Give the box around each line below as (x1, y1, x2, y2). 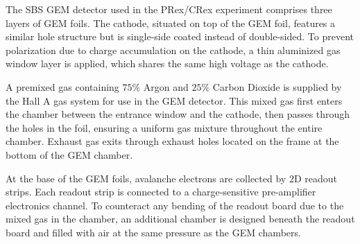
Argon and (143, 79, 189, 94)
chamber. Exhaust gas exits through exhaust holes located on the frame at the (6, 134, 339, 148)
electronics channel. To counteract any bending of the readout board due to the (6, 198, 344, 212)
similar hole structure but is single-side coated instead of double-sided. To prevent (6, 29, 354, 44)
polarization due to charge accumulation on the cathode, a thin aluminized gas (6, 42, 341, 57)
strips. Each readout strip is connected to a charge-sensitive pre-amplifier (6, 184, 316, 199)
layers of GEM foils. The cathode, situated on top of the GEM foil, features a (6, 15, 336, 30)
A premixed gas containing (6, 79, 119, 94)
